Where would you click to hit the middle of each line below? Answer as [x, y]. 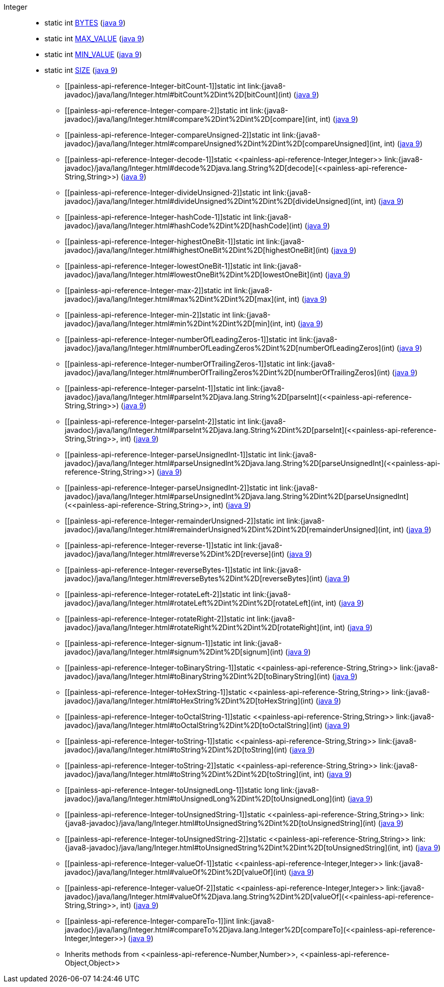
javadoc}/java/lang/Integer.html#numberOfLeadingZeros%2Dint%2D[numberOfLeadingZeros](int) [230, 348]
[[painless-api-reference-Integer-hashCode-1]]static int [158, 217]
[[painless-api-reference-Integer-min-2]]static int [148, 315]
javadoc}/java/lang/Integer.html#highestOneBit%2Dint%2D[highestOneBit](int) [197, 250]
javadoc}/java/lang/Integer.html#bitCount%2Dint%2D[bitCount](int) [178, 95]
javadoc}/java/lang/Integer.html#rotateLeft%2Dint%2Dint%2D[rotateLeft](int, [194, 603]
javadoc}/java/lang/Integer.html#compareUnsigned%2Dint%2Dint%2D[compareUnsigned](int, [224, 144]
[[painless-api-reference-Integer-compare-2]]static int [156, 110]
